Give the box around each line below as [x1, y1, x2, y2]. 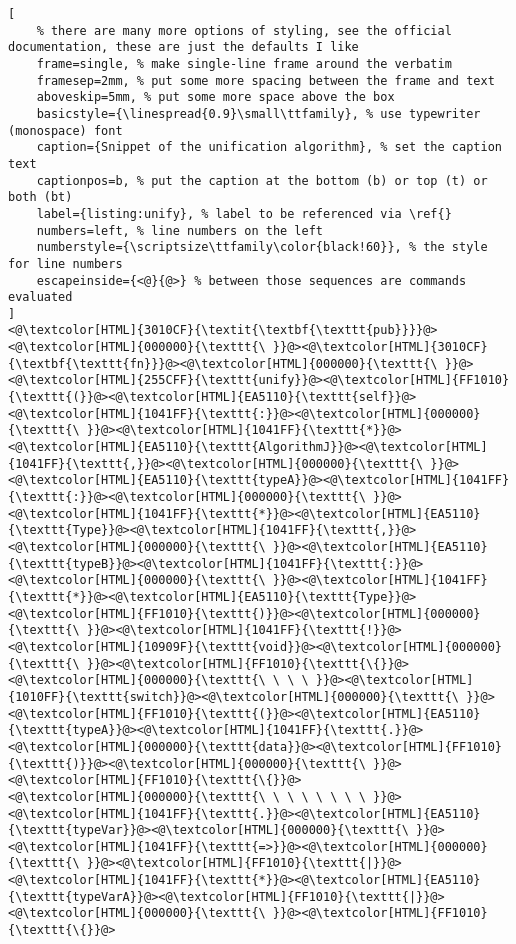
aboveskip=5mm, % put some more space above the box [36, 90, 395, 105]
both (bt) [8, 190, 73, 205]
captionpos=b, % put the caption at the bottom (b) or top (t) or [36, 173, 488, 188]
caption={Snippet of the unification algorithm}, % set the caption [36, 140, 502, 155]
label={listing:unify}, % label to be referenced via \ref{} [36, 206, 452, 221]
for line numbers [8, 256, 123, 271]
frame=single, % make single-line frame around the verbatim [36, 56, 452, 71]
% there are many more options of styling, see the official [36, 23, 452, 38]
